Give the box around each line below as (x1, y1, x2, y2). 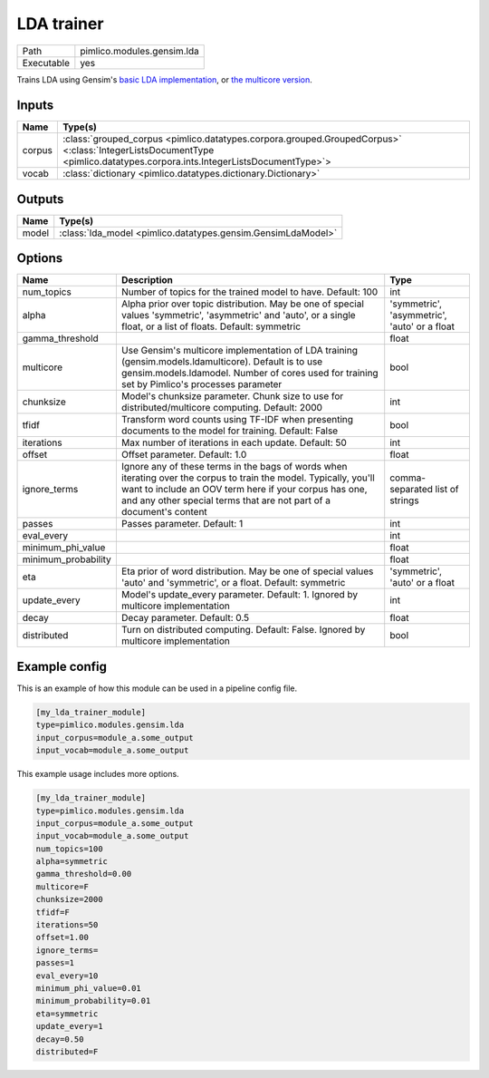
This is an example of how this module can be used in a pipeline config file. (16, 683, 298, 694)
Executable (22, 56, 70, 69)
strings (389, 494, 420, 507)
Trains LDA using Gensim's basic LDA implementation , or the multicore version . (16, 73, 312, 85)
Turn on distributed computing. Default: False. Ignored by (120, 624, 366, 636)
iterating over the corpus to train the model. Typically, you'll (120, 471, 375, 484)
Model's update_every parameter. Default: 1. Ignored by (120, 588, 359, 601)
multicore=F (35, 881, 90, 892)
